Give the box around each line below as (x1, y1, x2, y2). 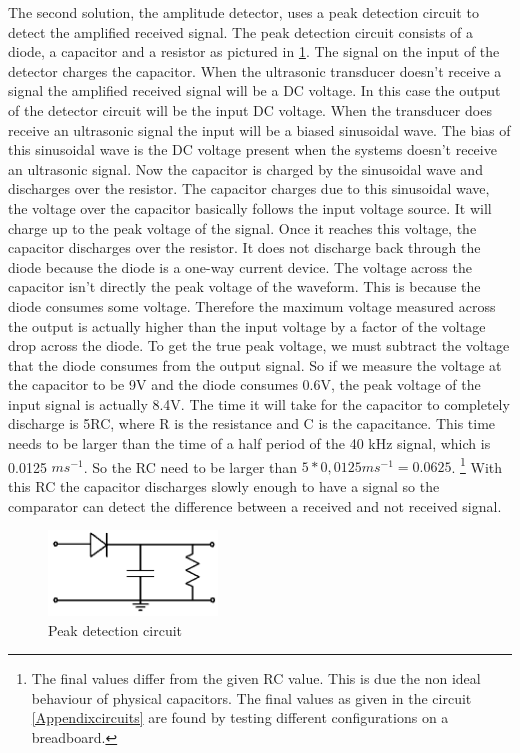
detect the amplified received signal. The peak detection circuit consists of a (8, 21, 474, 42)
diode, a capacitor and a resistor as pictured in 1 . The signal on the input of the (8, 41, 500, 62)
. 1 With (451, 453, 503, 477)
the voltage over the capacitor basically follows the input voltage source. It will (8, 197, 492, 218)
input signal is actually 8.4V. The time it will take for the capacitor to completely (8, 393, 510, 414)
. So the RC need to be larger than (83, 456, 298, 477)
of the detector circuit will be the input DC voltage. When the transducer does (8, 99, 492, 120)
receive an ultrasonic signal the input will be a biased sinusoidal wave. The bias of (8, 119, 511, 140)
